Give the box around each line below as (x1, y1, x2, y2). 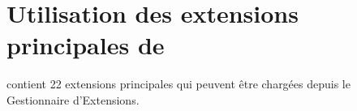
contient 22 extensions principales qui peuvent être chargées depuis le (6, 75, 351, 92)
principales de (6, 28, 165, 62)
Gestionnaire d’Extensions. (6, 91, 140, 108)
